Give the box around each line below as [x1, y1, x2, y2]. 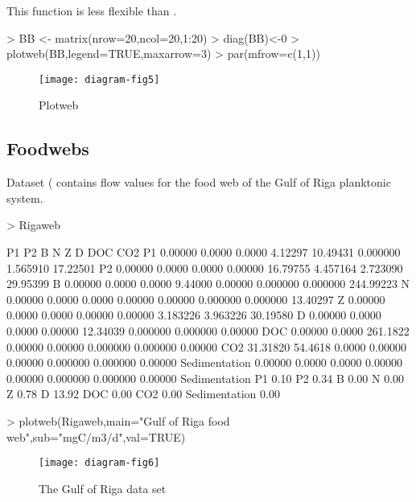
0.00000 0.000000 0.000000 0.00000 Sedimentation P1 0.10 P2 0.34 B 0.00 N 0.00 [6, 369, 405, 386]
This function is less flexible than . [6, 2, 177, 19]
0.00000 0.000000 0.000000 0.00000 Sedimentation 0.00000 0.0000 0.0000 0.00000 [6, 354, 402, 371]
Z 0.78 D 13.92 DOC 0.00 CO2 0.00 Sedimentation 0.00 [6, 385, 280, 402]
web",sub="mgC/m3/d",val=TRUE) [6, 428, 186, 445]
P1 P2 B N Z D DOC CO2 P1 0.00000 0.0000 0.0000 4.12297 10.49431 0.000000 [6, 244, 401, 261]
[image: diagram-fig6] [39, 457, 160, 469]
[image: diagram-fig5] [39, 73, 160, 85]
